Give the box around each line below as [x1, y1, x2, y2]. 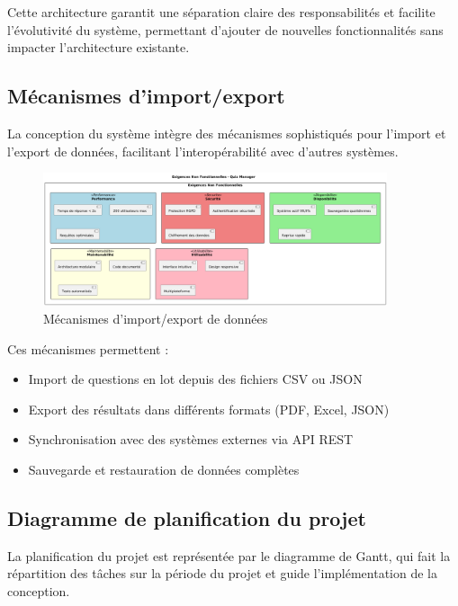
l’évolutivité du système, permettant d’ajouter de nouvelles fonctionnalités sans [7, 20, 444, 39]
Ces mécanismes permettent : [7, 339, 169, 358]
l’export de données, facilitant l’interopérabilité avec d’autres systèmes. [7, 141, 399, 160]
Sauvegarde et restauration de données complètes [28, 460, 300, 479]
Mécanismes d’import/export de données [43, 309, 268, 328]
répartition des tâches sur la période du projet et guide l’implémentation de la [7, 564, 438, 583]
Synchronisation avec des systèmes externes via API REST [28, 430, 354, 449]
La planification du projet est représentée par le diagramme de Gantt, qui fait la [7, 546, 451, 565]
